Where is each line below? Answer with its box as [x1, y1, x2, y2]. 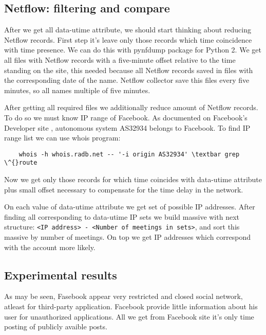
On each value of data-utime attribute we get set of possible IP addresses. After [4, 201, 255, 212]
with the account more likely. [4, 241, 96, 252]
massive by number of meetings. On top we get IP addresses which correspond [4, 232, 251, 242]
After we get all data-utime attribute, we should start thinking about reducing [4, 24, 252, 35]
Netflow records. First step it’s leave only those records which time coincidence [4, 34, 252, 45]
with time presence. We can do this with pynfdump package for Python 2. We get [4, 44, 261, 55]
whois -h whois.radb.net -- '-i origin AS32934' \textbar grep [18, 150, 240, 158]
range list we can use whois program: [4, 132, 121, 143]
